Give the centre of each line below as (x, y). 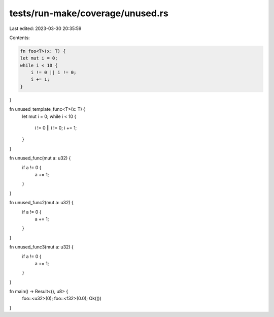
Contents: (20, 38)
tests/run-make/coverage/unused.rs (89, 13)
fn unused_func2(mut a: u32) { (41, 203)
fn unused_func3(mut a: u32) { (41, 247)
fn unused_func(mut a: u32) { (40, 158)
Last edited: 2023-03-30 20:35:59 (45, 28)
